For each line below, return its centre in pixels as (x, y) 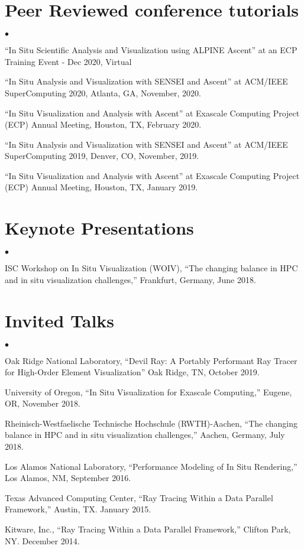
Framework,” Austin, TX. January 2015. (78, 509)
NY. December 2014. (42, 540)
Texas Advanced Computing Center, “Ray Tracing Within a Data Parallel (139, 497)
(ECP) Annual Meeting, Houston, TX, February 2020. (103, 124)
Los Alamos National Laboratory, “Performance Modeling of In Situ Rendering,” (151, 466)
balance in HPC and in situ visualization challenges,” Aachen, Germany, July (145, 435)
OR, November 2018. (43, 403)
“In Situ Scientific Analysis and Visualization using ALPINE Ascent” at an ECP (151, 50)
